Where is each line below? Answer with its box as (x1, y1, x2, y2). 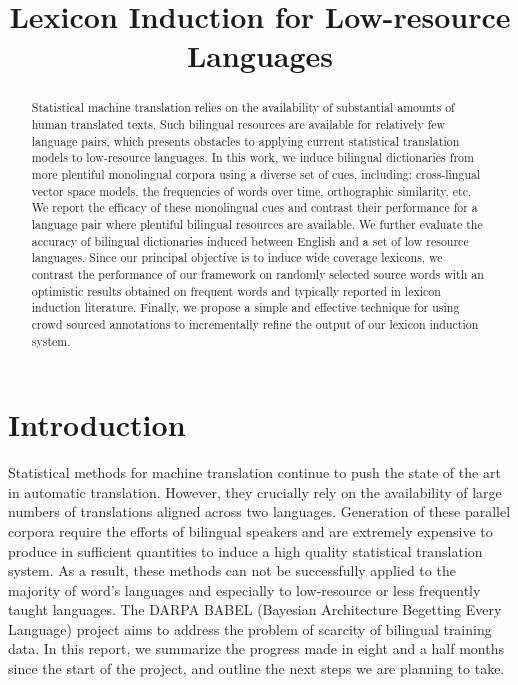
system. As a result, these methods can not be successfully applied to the (8, 560, 456, 581)
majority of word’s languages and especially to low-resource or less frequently (8, 579, 481, 600)
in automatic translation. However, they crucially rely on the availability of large (8, 481, 502, 502)
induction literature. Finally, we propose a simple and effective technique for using (31, 299, 460, 316)
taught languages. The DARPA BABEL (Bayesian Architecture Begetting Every (8, 599, 502, 620)
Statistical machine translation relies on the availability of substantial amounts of (31, 99, 455, 116)
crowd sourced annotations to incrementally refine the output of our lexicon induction (31, 315, 479, 332)
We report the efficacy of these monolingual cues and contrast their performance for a (31, 199, 478, 216)
